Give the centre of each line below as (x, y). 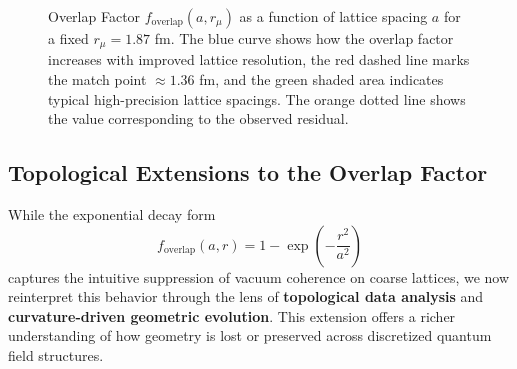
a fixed (68, 38)
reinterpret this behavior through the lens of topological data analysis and (246, 296)
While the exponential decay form (112, 214)
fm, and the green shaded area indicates (321, 79)
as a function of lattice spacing (333, 16)
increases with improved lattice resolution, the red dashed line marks (259, 59)
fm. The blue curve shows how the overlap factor (304, 38)
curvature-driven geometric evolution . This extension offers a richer (232, 315)
